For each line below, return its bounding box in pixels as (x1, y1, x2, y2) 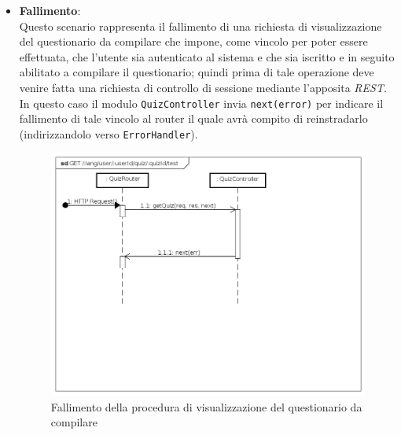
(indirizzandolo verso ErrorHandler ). (19, 125, 198, 142)
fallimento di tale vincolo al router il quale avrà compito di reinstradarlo (19, 110, 368, 127)
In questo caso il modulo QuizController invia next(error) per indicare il (19, 94, 384, 111)
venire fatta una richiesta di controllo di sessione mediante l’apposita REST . (19, 79, 387, 95)
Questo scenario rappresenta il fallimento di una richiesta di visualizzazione (19, 17, 382, 34)
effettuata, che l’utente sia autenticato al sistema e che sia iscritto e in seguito (19, 48, 395, 65)
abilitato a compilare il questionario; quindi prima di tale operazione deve (19, 64, 374, 80)
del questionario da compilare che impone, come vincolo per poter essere (19, 33, 368, 50)
